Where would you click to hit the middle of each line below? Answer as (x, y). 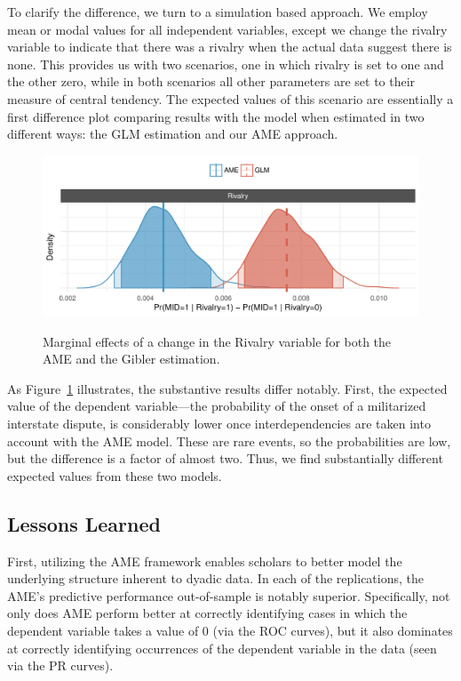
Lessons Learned (84, 523)
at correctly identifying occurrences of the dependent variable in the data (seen (222, 648)
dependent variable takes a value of (103, 631)
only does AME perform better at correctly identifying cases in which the (207, 613)
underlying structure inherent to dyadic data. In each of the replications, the (215, 578)
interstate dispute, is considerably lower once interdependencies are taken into (219, 424)
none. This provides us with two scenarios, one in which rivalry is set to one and (226, 64)
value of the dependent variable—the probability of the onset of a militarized (217, 406)
